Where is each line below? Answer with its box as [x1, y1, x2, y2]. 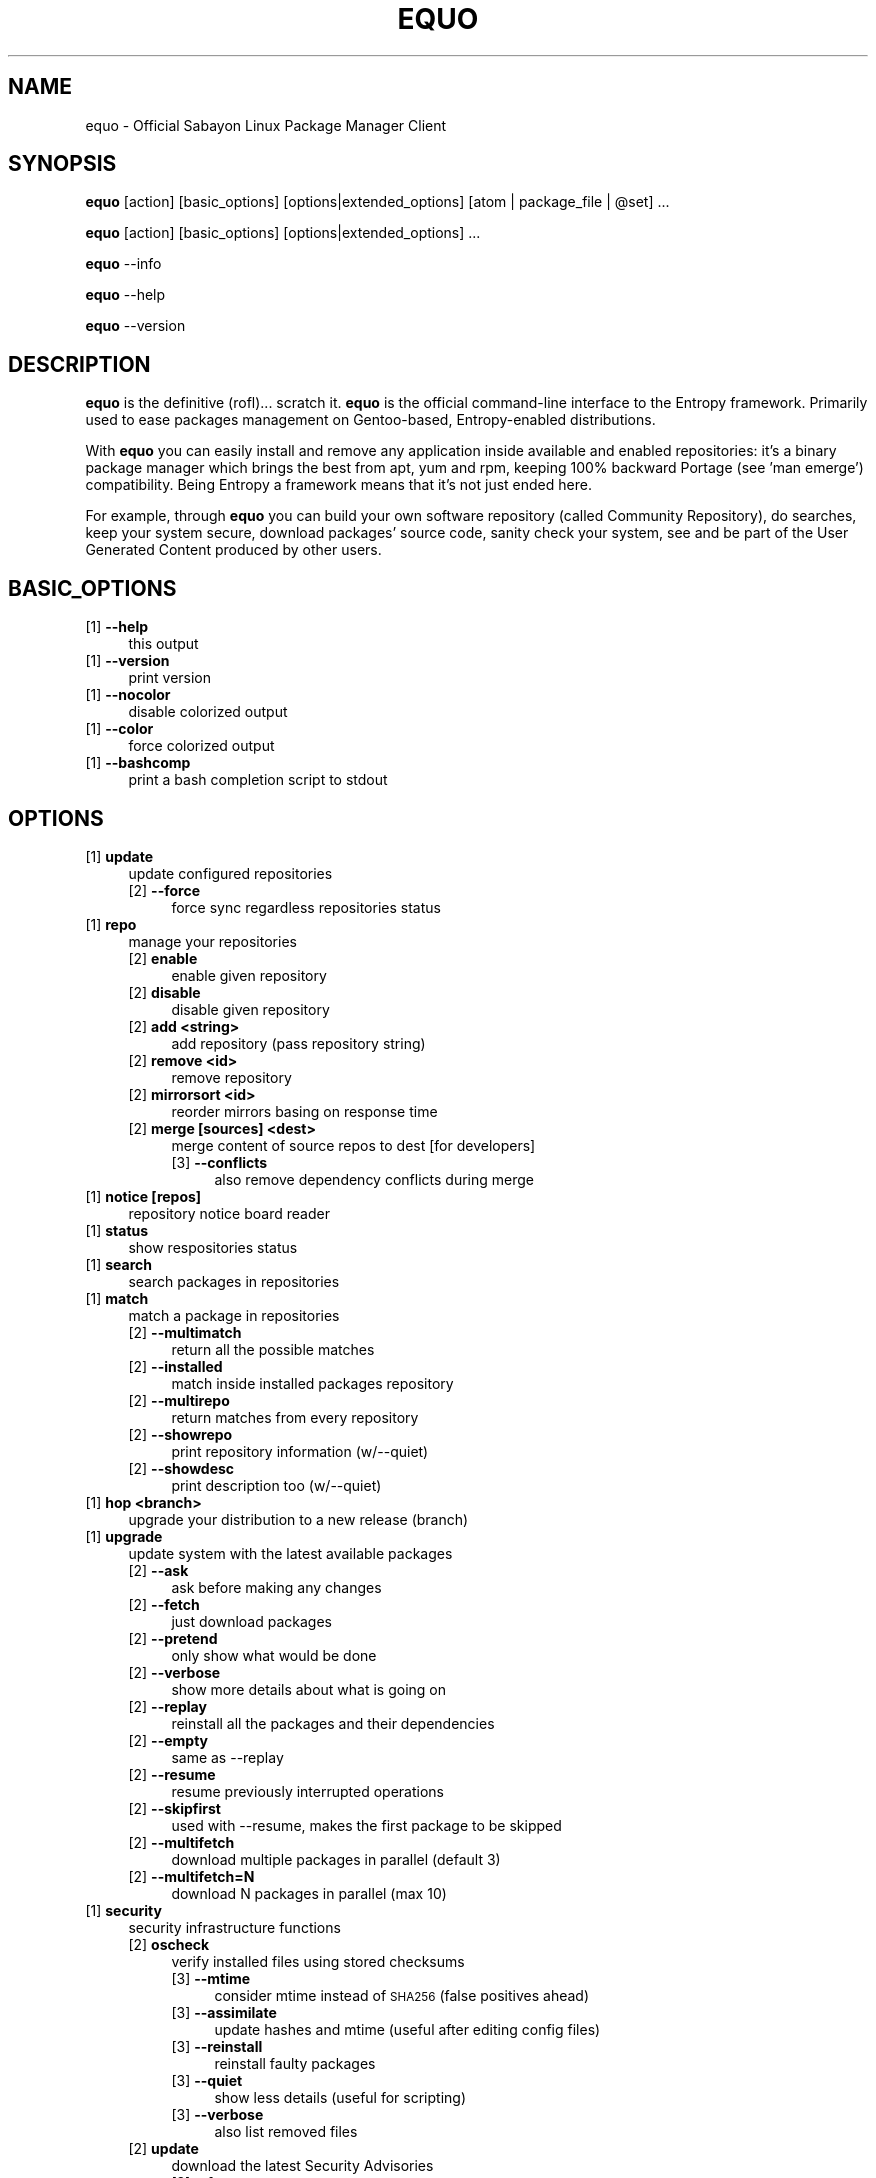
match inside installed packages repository [171, 1374, 454, 1392]
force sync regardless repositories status [171, 898, 441, 916]
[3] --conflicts [171, 1153, 268, 1171]
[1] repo [85, 915, 137, 933]
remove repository [171, 1068, 292, 1086]
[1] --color [85, 720, 154, 738]
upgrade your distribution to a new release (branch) [128, 1510, 469, 1528]
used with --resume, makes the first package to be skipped [171, 1816, 562, 1834]
